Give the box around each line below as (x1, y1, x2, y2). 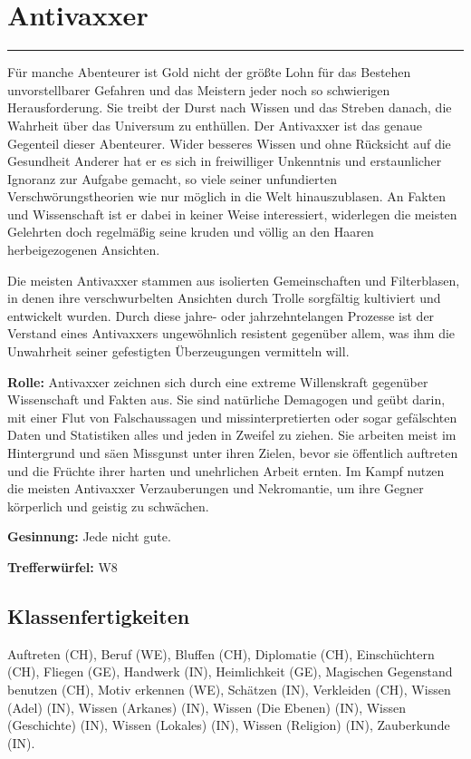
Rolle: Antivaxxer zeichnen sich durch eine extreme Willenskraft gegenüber (7, 372, 428, 391)
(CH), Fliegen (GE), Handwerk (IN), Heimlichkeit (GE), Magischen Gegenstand (7, 662, 453, 681)
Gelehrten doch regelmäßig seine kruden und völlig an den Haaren (7, 222, 374, 241)
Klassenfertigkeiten (7, 601, 190, 629)
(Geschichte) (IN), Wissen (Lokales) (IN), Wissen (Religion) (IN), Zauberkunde (7, 715, 450, 735)
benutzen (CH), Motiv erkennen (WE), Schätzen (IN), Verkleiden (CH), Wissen (7, 679, 451, 698)
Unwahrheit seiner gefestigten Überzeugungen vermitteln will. (7, 342, 350, 361)
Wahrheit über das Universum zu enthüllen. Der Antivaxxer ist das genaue (7, 115, 423, 134)
